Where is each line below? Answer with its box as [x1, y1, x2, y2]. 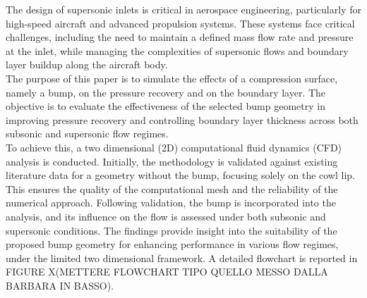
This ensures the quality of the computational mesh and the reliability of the [6, 181, 338, 196]
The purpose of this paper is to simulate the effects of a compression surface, [6, 70, 338, 85]
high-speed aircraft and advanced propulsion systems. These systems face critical [6, 15, 355, 30]
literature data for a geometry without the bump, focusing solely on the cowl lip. [6, 168, 355, 182]
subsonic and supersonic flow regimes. [6, 126, 169, 141]
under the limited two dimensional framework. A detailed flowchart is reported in [6, 250, 358, 265]
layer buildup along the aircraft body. [6, 57, 168, 72]
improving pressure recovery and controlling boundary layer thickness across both [6, 112, 359, 127]
